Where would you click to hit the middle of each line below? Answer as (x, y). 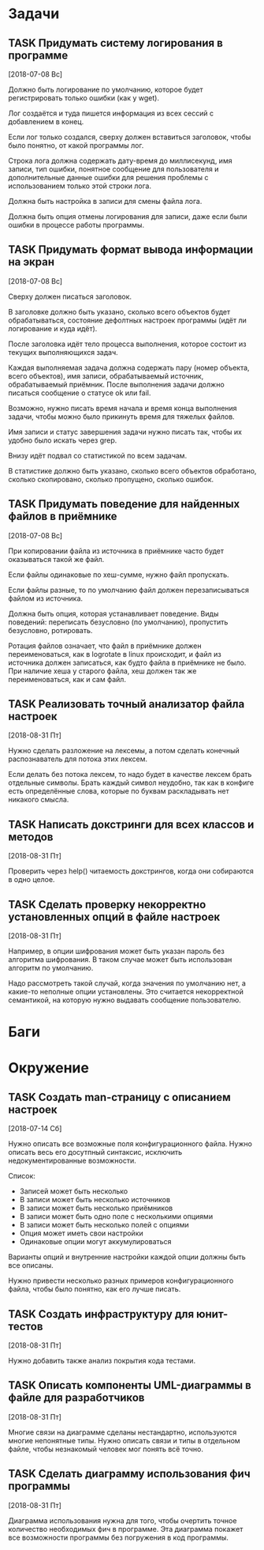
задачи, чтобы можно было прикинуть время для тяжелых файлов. (121, 417)
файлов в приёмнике (63, 517)
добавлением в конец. (46, 122)
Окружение (48, 1068)
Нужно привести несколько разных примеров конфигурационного (121, 1280)
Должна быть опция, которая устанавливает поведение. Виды (113, 613)
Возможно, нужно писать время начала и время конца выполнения (123, 408)
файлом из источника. (46, 598)
